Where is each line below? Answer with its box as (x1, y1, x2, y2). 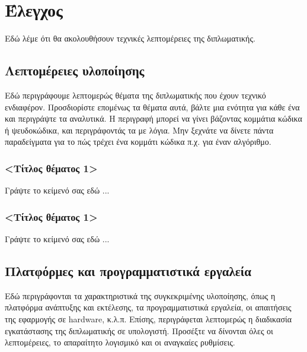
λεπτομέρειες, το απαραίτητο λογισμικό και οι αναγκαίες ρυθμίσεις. (5, 336, 235, 348)
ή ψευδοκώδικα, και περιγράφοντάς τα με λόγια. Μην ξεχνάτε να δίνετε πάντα (5, 123, 274, 136)
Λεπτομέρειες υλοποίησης (5, 61, 145, 80)
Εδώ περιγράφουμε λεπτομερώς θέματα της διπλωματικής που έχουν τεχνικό (5, 88, 266, 101)
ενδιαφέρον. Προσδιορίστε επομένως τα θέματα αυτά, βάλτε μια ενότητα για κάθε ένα (5, 100, 300, 113)
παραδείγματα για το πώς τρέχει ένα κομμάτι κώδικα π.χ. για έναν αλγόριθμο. (5, 135, 271, 148)
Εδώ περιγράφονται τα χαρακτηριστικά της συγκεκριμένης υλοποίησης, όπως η (5, 289, 276, 302)
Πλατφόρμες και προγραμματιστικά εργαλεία (5, 261, 252, 280)
